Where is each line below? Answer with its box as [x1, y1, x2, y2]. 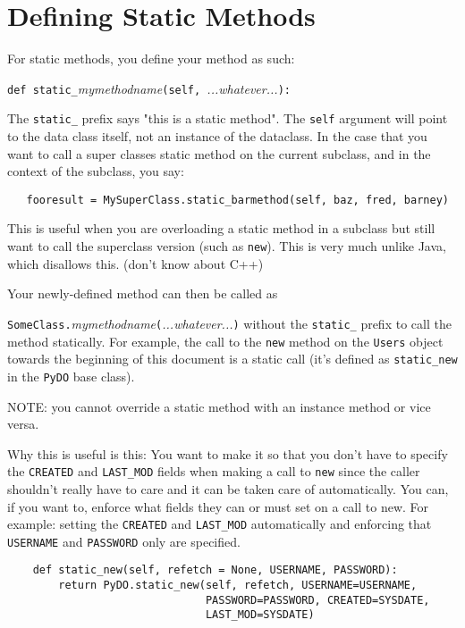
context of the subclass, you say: [7, 162, 184, 180]
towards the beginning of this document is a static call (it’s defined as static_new [7, 349, 458, 368]
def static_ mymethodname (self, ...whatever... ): [7, 79, 291, 97]
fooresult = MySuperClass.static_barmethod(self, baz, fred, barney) [26, 193, 449, 206]
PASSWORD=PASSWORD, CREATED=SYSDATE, [205, 593, 430, 607]
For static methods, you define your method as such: [7, 49, 295, 68]
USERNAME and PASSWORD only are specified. [7, 532, 241, 550]
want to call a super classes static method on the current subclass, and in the [7, 144, 431, 163]
